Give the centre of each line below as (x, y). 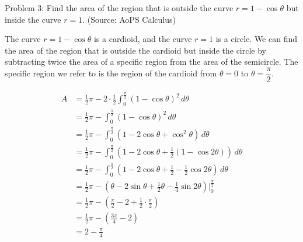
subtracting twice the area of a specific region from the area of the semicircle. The (151, 62)
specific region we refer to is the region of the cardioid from (111, 73)
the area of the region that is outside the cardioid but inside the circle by (135, 50)
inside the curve (33, 19)
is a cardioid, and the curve (143, 39)
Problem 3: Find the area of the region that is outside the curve (119, 8)
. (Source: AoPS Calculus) (129, 19)
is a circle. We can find (257, 39)
